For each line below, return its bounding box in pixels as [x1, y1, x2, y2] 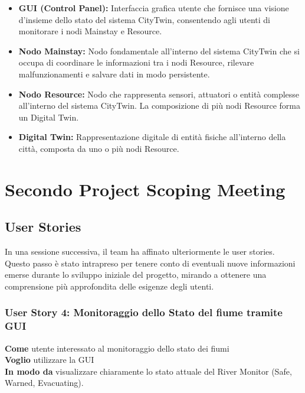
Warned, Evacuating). [5, 376, 84, 389]
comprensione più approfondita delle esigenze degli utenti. [5, 280, 214, 292]
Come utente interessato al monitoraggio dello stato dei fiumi [5, 342, 229, 354]
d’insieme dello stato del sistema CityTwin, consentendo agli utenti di [18, 13, 270, 25]
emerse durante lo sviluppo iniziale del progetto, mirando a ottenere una [5, 268, 267, 281]
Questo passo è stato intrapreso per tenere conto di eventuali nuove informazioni [5, 256, 296, 269]
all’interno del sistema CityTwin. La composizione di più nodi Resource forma [18, 99, 300, 112]
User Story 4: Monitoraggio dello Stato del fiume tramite [5, 305, 283, 320]
